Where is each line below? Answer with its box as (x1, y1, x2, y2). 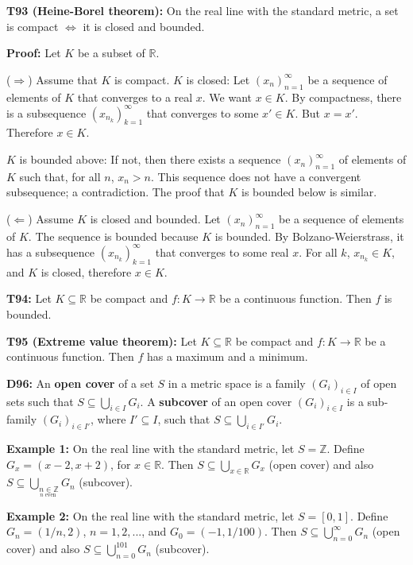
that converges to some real (155, 243, 289, 260)
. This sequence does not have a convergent (150, 168, 361, 184)
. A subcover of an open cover (140, 393, 292, 409)
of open (361, 374, 397, 391)
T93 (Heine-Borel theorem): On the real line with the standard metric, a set (6, 2, 399, 18)
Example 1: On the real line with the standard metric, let (6, 440, 295, 457)
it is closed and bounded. (83, 17, 205, 34)
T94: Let (6, 290, 52, 307)
